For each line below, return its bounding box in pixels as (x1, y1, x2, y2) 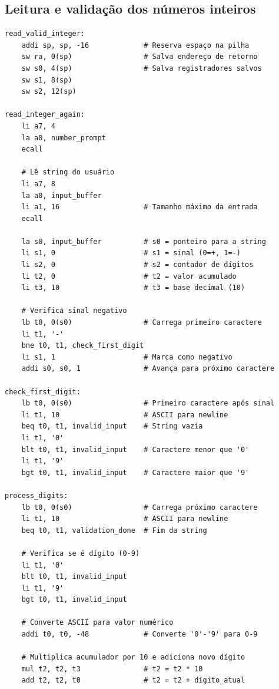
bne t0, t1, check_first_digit (21, 341, 144, 350)
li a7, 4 (21, 121, 55, 130)
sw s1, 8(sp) (21, 75, 72, 84)
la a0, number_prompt (21, 133, 106, 142)
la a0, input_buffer (21, 191, 102, 200)
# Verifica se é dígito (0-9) (21, 549, 140, 558)
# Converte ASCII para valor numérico (21, 618, 174, 627)
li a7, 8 (21, 179, 55, 188)
